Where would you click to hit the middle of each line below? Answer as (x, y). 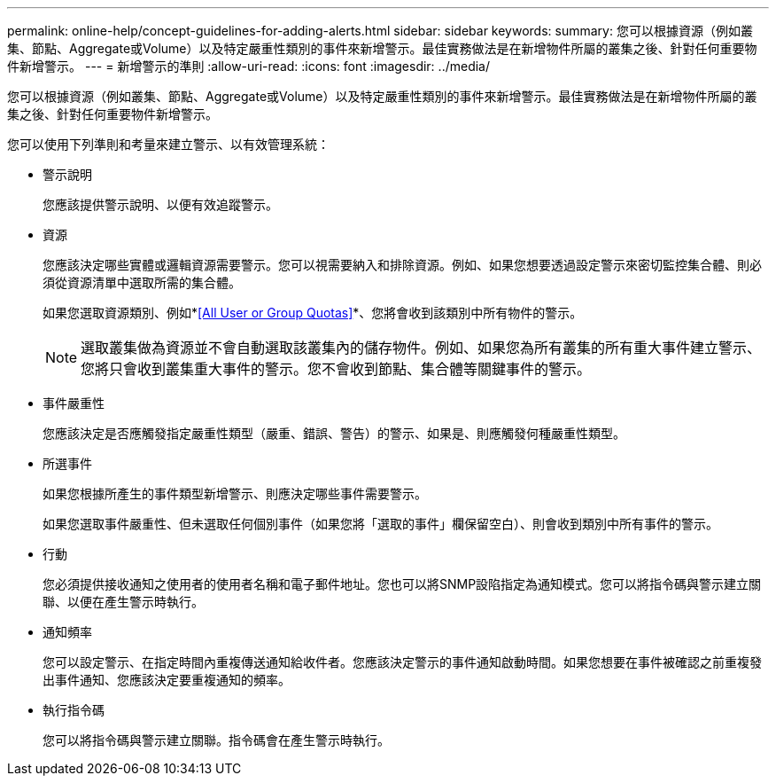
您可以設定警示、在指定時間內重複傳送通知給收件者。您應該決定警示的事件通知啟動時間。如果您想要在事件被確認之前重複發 (402, 662)
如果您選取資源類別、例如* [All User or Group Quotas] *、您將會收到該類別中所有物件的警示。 (313, 313)
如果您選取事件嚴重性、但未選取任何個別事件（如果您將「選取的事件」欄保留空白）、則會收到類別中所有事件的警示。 (380, 524)
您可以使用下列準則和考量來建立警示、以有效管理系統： (168, 144)
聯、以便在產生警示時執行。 (123, 602)
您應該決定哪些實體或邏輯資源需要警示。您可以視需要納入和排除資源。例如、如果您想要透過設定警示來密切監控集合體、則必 (402, 265)
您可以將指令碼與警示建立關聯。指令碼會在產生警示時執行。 (216, 740)
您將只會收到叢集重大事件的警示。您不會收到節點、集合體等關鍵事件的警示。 (336, 369)
